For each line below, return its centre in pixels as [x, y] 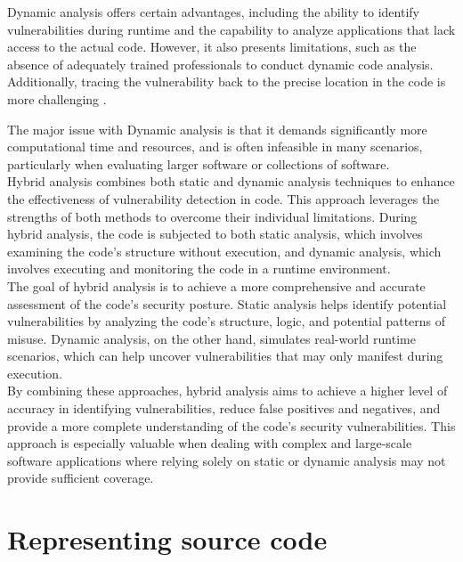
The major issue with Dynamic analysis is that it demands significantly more [217, 129]
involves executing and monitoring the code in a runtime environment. [199, 269]
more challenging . [57, 98]
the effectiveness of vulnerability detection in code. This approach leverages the [223, 198]
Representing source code [167, 539]
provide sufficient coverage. [81, 478]
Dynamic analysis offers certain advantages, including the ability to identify [213, 12]
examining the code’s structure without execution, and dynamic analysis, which [224, 251]
